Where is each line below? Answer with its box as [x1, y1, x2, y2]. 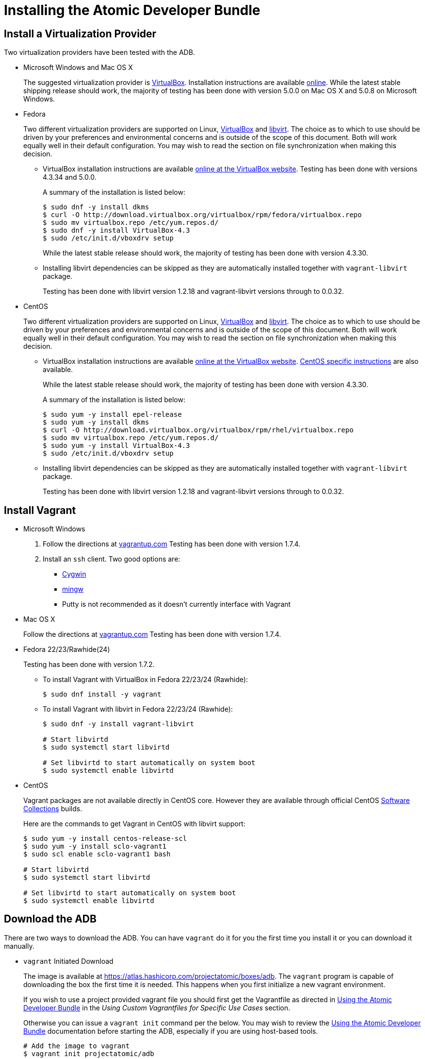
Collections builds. [23, 804, 82, 813]
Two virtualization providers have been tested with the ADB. [4, 48, 195, 57]
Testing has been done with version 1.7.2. [23, 660, 155, 669]
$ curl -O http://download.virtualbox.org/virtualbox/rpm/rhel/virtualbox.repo [43, 426, 354, 434]
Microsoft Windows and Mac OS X [23, 63, 133, 72]
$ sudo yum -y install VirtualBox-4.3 [43, 442, 190, 450]
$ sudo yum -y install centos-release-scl [23, 835, 187, 843]
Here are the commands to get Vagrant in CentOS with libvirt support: [23, 820, 245, 828]
